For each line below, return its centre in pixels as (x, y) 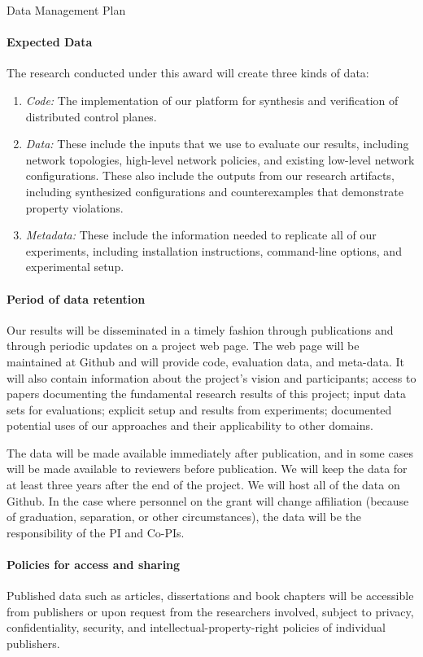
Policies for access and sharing (94, 565)
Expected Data (50, 42)
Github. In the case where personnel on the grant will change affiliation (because (208, 500)
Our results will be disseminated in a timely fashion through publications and (200, 329)
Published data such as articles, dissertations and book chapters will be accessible (210, 596)
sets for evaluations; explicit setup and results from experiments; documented (199, 409)
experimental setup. (75, 267)
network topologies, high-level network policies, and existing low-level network (220, 159)
